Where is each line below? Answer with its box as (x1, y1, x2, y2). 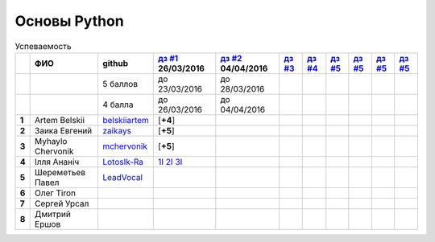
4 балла (101, 99, 134, 110)
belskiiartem (101, 114, 149, 125)
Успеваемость (14, 40, 72, 51)
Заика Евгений (35, 125, 93, 136)
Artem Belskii (35, 114, 85, 125)
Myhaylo (35, 135, 68, 146)
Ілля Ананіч (35, 156, 80, 167)
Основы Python (14, 12, 124, 30)
